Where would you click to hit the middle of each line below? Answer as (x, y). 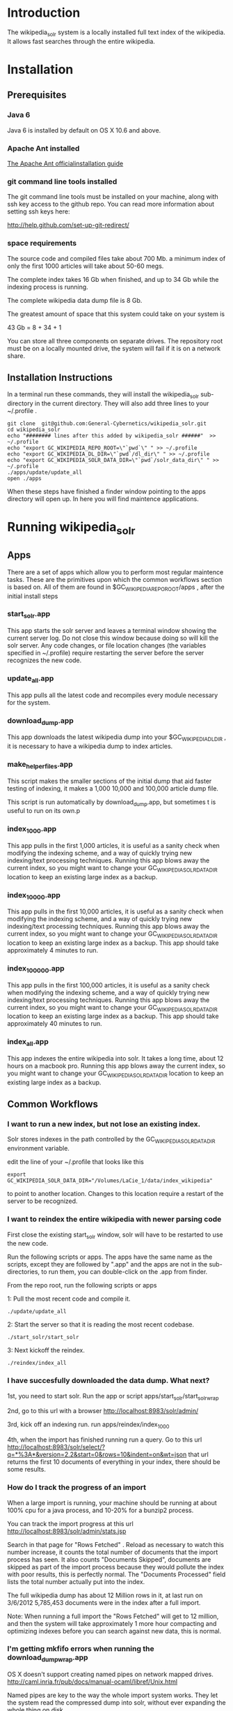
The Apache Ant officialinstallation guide (65, 163)
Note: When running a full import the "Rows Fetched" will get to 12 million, (113, 1616)
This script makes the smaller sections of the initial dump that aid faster (110, 781)
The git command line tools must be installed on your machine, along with (113, 197)
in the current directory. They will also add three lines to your (122, 403)
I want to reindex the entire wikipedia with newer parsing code (114, 1219)
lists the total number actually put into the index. (76, 1581)
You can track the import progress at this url (70, 1523)
